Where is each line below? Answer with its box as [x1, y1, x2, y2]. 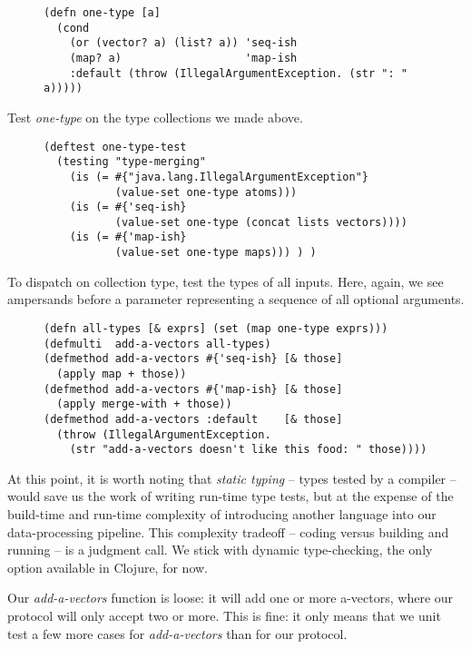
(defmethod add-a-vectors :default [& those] [44, 412, 343, 426]
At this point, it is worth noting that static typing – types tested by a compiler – [7, 468, 456, 487]
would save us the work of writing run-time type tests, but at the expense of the [7, 487, 454, 506]
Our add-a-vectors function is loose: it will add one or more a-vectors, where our [7, 588, 454, 607]
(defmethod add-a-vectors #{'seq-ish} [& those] [44, 352, 343, 366]
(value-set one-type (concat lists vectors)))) [114, 215, 407, 229]
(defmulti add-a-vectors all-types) [44, 337, 271, 350]
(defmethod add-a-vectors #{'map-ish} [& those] [44, 382, 343, 396]
